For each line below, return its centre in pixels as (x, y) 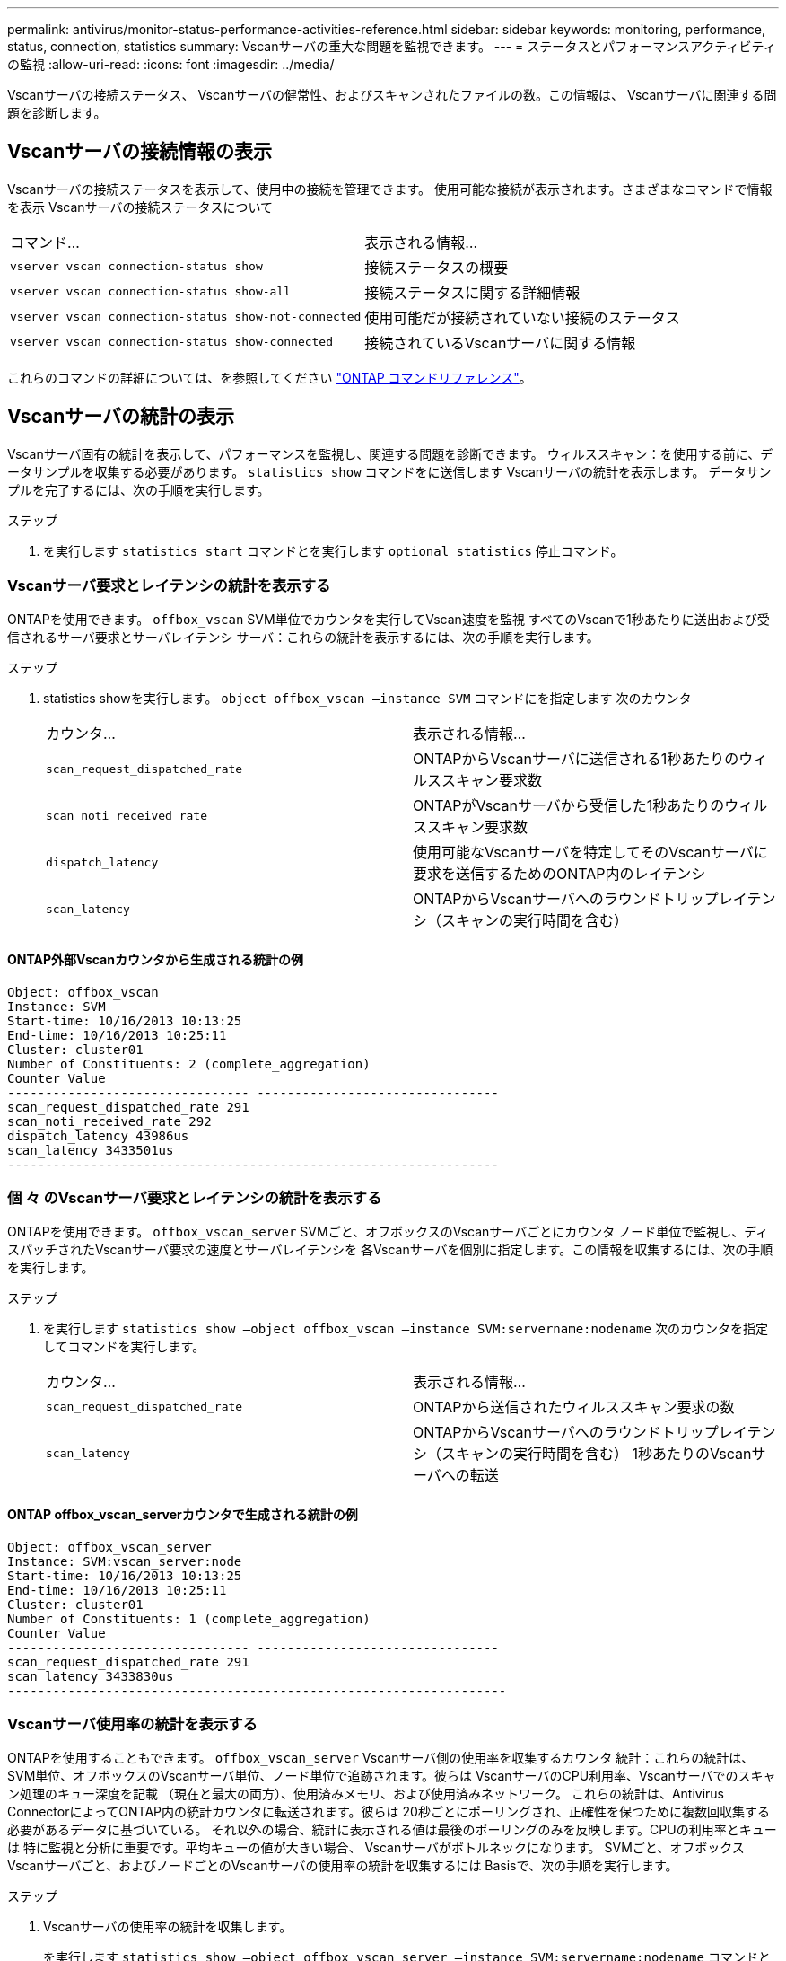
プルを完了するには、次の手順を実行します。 (139, 489)
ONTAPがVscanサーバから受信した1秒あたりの (569, 806)
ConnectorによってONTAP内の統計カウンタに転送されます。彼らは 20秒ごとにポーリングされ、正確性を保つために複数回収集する (389, 1812)
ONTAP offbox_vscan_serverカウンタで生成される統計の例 (183, 1515)
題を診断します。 (57, 113)
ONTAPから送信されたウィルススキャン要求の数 (574, 1407)
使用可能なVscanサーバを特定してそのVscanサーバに (590, 853)
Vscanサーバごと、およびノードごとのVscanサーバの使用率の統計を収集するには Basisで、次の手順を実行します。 (343, 1866)
